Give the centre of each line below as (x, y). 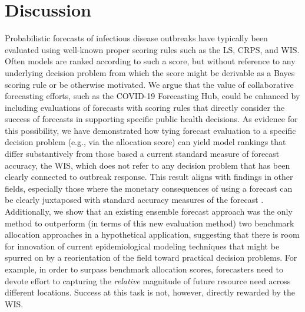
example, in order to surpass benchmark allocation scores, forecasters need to (144, 269)
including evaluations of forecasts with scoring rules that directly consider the (145, 107)
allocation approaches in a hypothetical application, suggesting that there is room (152, 234)
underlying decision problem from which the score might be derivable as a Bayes (150, 72)
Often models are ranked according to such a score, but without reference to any (150, 61)
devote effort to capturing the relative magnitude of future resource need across (148, 280)
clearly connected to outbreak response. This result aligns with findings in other (149, 177)
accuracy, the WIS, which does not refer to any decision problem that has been (147, 165)
